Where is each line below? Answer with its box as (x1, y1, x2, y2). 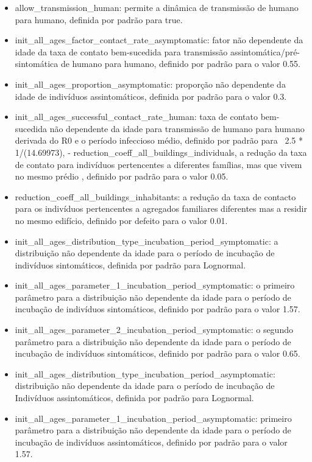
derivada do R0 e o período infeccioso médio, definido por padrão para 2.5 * (15, 134, 303, 147)
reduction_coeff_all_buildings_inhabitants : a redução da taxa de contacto (15, 190, 296, 203)
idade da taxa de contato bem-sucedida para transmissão (15, 45, 228, 58)
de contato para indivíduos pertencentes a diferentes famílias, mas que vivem (15, 158, 302, 170)
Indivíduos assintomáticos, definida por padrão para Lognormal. (15, 391, 254, 404)
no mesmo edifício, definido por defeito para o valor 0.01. (15, 214, 228, 226)
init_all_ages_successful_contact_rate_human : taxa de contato (15, 110, 258, 123)
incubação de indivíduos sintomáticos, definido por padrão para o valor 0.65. (15, 347, 300, 360)
